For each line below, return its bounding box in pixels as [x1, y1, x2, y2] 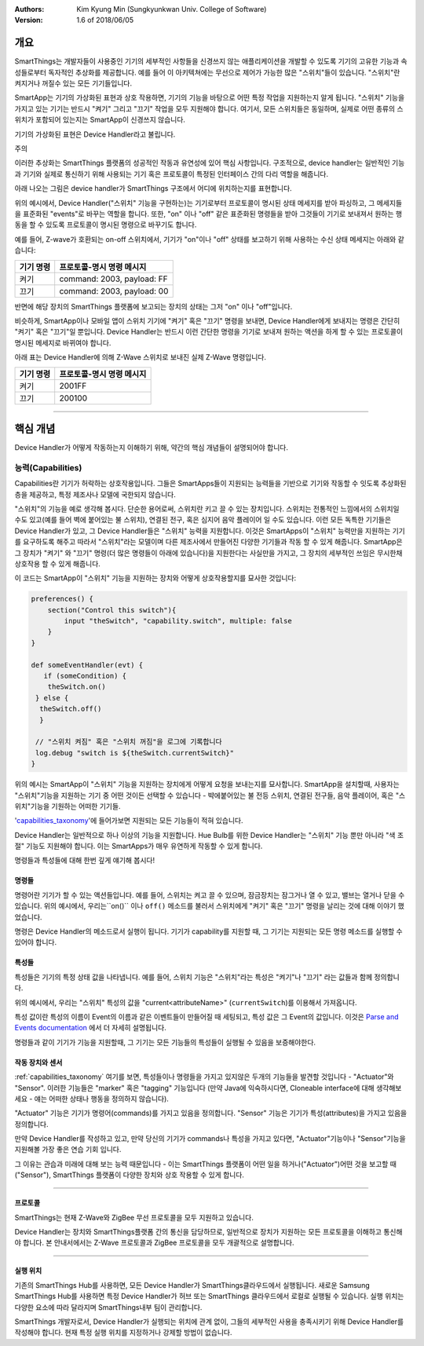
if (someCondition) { [43, 671, 127, 680]
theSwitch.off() [39, 704, 102, 714]
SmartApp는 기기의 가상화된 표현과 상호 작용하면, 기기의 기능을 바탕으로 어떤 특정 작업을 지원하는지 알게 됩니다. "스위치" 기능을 [14, 93, 405, 102]
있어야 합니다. [14, 938, 57, 947]
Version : [14, 16, 43, 25]
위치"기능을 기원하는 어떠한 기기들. [14, 801, 121, 810]
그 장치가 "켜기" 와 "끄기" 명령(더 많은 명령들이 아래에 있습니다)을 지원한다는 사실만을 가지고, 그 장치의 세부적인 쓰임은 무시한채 [14, 548, 403, 558]
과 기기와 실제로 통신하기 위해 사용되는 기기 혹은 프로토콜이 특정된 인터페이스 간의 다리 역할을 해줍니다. [14, 169, 329, 178]
